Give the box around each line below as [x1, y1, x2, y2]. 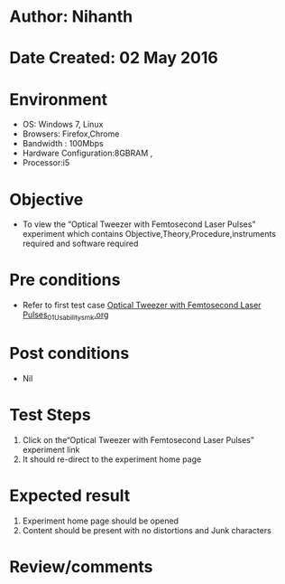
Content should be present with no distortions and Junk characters [22, 524, 272, 535]
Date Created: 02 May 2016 [9, 48, 218, 69]
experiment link [22, 444, 80, 455]
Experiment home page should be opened [22, 515, 179, 526]
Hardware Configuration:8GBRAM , [22, 147, 153, 159]
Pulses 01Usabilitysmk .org [22, 309, 109, 322]
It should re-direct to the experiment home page [22, 454, 202, 465]
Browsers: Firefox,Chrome [22, 128, 120, 139]
